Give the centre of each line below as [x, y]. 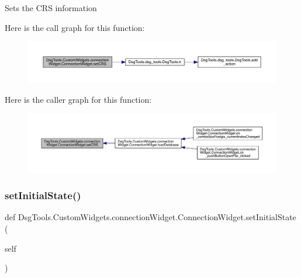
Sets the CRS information [51, 8]
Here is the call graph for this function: [75, 27]
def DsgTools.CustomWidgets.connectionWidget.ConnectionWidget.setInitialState [150, 217]
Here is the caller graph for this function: [78, 99]
